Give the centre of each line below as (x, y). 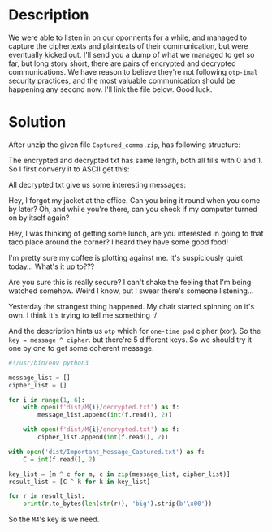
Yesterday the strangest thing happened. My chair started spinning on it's (132, 306)
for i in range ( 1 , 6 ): (47, 400)
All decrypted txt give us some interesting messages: (97, 184)
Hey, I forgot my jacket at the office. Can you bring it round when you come (134, 200)
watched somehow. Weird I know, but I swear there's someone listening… (131, 291)
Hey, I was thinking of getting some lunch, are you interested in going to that (136, 233)
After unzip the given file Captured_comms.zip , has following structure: (125, 145)
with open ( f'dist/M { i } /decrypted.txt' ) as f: (101, 408)
